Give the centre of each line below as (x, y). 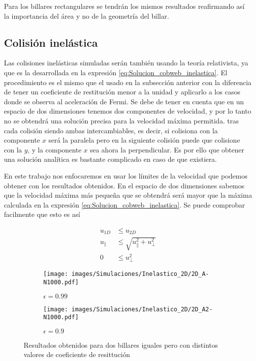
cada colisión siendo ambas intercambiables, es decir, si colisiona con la (111, 130)
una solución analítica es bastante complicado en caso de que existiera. (111, 159)
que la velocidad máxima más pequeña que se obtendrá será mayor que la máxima (128, 195)
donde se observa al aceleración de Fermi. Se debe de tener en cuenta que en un (124, 101)
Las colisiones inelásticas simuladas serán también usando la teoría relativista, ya (126, 63)
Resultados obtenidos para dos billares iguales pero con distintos (121, 345)
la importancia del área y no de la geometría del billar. (87, 15)
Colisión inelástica (51, 42)
